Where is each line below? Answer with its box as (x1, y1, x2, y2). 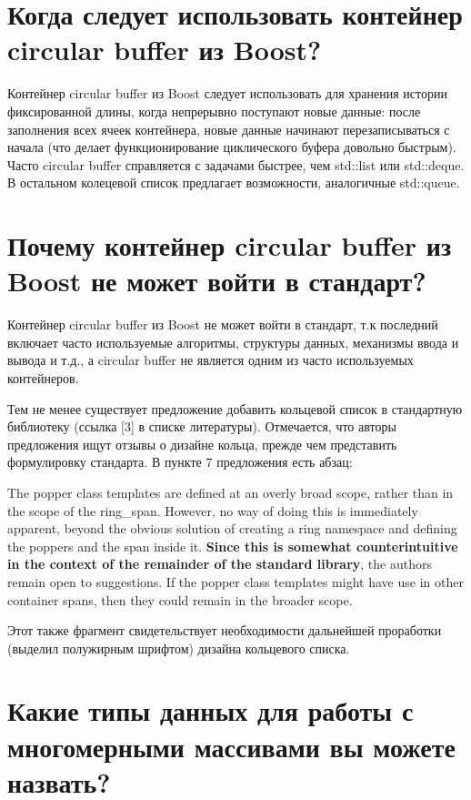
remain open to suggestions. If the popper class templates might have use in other (7, 572, 464, 591)
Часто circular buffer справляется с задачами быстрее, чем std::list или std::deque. (7, 155, 465, 174)
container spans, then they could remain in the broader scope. (7, 590, 353, 609)
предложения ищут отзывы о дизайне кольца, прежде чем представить (7, 434, 397, 453)
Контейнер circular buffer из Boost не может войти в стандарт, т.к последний (7, 315, 438, 334)
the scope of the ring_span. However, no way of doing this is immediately (7, 501, 418, 520)
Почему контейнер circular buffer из (7, 227, 452, 264)
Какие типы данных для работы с (7, 692, 414, 729)
